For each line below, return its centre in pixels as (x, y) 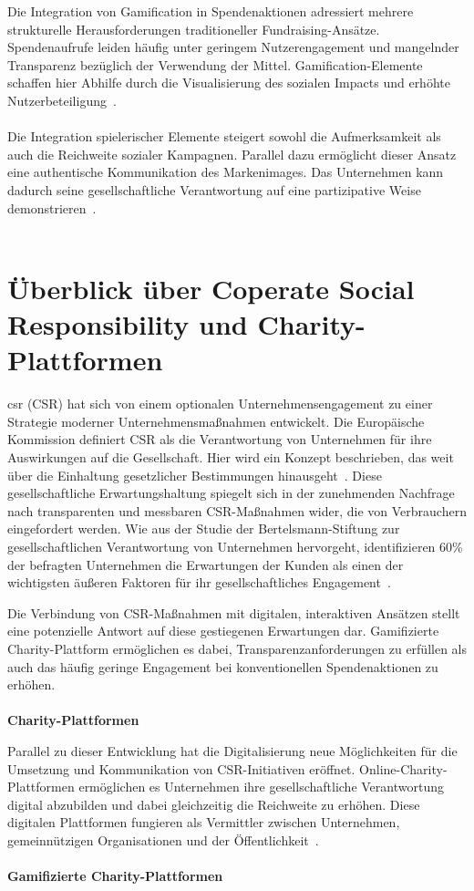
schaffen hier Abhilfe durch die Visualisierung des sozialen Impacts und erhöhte (229, 83)
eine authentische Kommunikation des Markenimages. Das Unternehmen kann (226, 172)
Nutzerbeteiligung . (62, 100)
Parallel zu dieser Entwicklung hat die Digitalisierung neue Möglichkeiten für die (232, 750)
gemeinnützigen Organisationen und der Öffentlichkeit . (163, 839)
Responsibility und (128, 324)
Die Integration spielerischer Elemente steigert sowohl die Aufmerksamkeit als (224, 136)
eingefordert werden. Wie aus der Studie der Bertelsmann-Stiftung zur (204, 528)
